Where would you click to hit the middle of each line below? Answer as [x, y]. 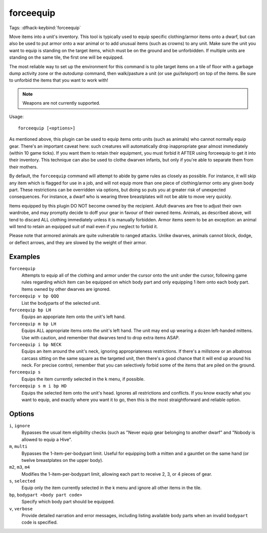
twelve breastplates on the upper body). [62, 460]
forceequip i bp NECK [35, 344]
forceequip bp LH [30, 310]
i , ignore [20, 425]
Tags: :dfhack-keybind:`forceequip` [45, 28]
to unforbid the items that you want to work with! [59, 80]
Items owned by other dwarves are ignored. [66, 289]
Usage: [17, 117]
